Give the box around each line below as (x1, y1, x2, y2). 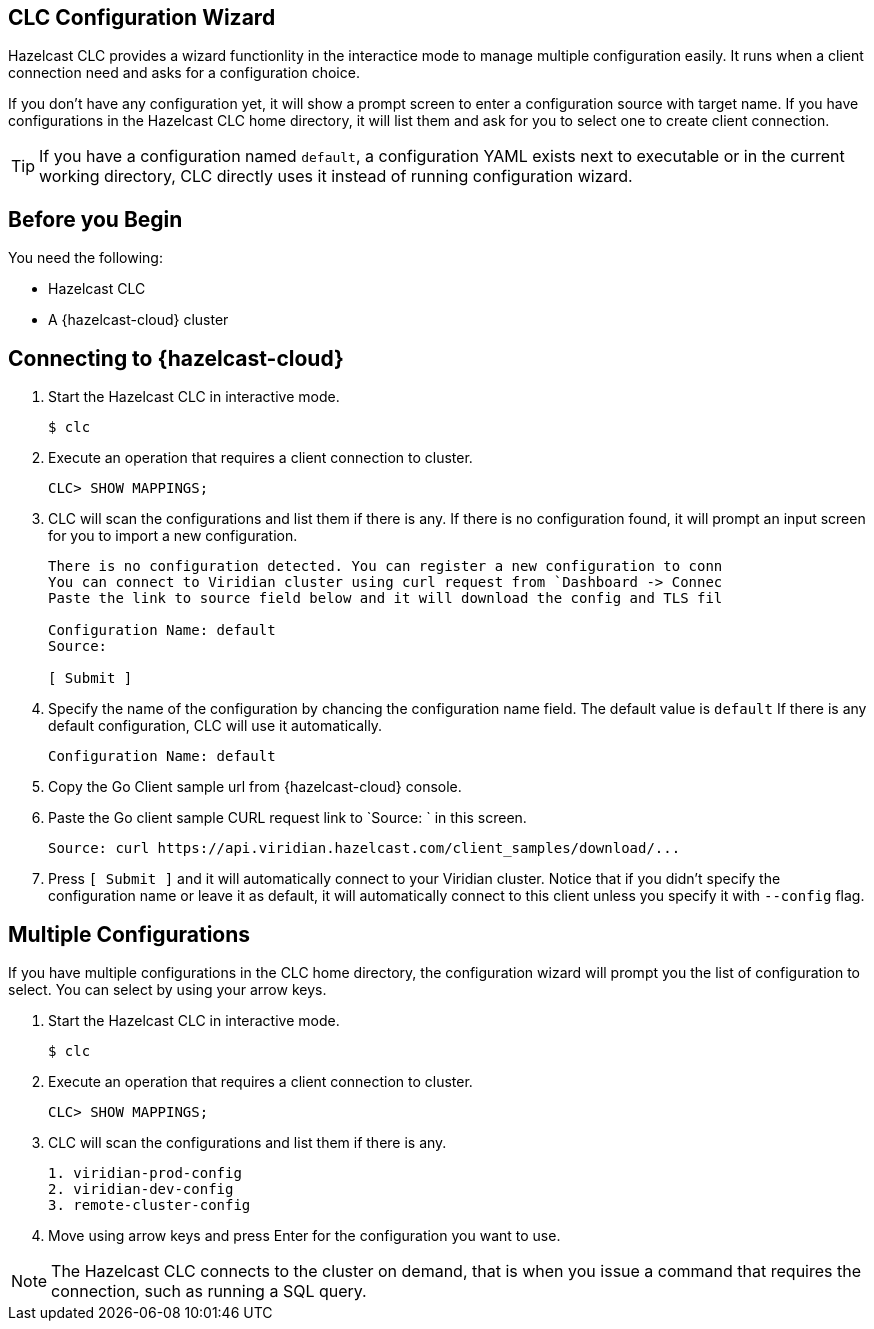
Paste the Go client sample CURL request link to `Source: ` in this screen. (48, 809, 527, 827)
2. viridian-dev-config (48, 1180, 234, 1197)
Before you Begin (8, 206, 183, 232)
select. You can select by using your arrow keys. (8, 980, 327, 998)
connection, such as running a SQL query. (51, 1280, 367, 1301)
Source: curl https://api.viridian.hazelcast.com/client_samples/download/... (48, 840, 681, 857)
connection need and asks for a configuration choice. (8, 64, 360, 82)
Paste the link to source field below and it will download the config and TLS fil (48, 590, 723, 607)
